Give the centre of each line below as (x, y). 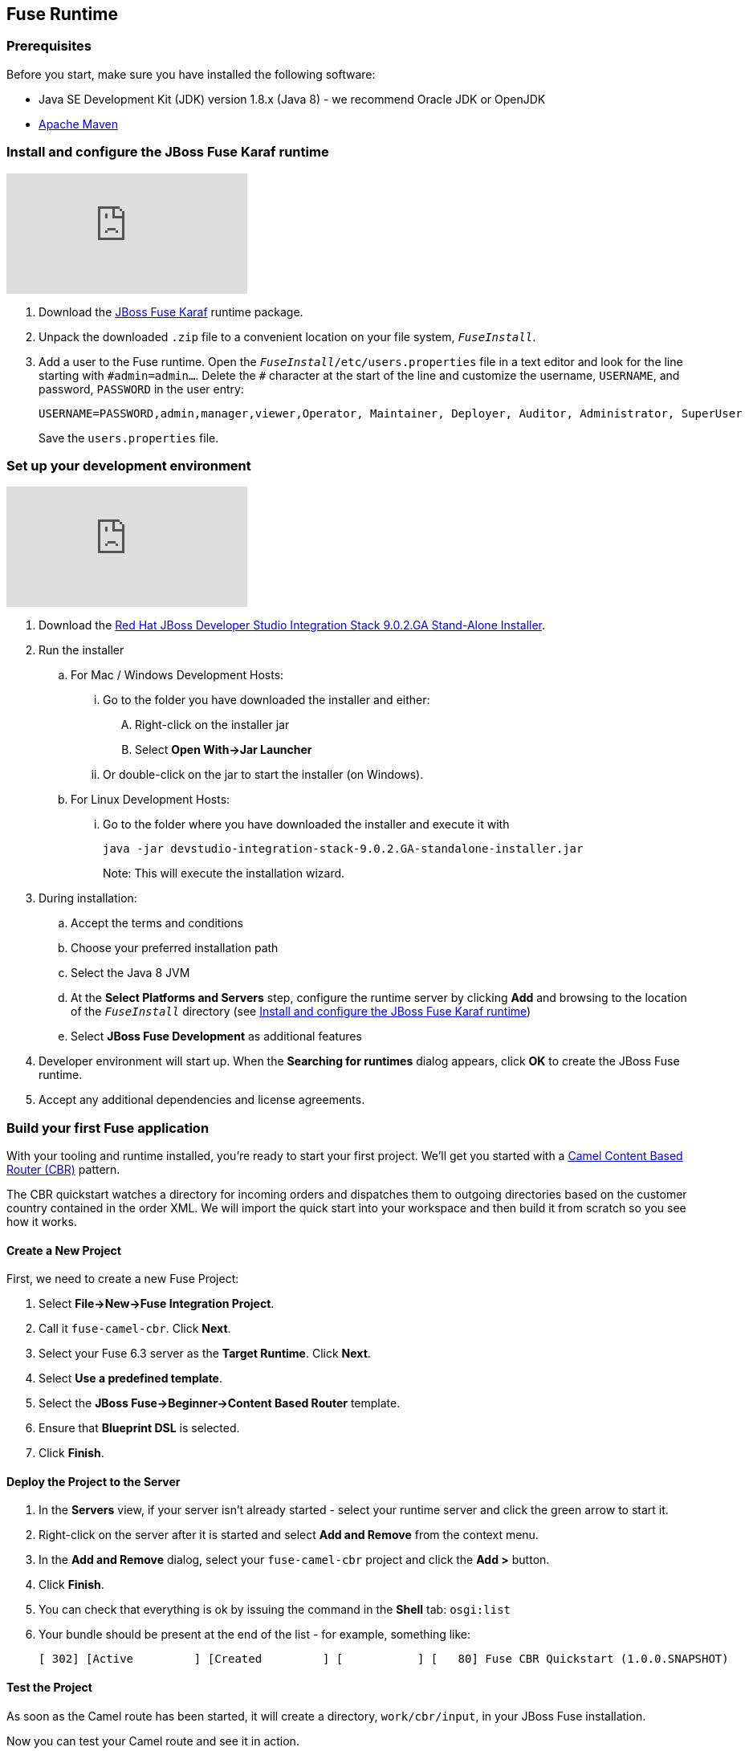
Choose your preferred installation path (175, 948)
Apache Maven (78, 124)
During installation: (88, 898)
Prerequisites (49, 46)
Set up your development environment (129, 465)
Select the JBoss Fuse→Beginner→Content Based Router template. (220, 1403)
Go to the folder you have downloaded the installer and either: (267, 700)
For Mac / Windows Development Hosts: (177, 675)
